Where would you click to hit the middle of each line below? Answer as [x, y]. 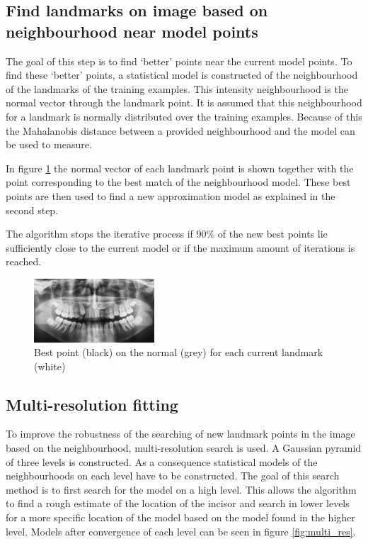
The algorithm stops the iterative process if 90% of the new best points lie [167, 234]
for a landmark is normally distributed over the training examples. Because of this [184, 116]
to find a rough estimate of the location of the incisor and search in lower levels [178, 503]
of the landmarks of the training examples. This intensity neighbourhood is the [177, 88]
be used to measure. [49, 144]
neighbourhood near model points [132, 31]
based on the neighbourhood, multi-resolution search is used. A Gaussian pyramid [184, 448]
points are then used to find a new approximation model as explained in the [171, 195]
